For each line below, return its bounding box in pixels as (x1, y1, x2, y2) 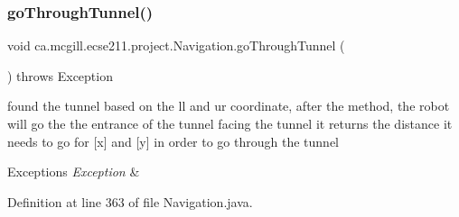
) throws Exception (7, 66, 113, 85)
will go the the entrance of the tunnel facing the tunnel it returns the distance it (7, 114, 453, 132)
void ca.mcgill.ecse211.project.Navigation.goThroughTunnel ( (7, 36, 345, 55)
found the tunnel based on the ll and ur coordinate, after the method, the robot (7, 96, 450, 115)
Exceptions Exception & (7, 162, 140, 181)
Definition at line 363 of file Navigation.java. (7, 192, 253, 211)
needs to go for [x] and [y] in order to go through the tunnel (7, 131, 339, 150)
